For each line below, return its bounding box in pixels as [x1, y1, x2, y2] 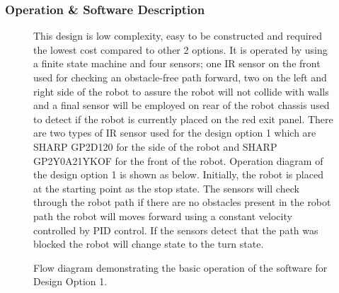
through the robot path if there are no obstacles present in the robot [33, 195, 331, 209]
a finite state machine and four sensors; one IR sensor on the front [33, 56, 321, 71]
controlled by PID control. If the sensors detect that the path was [33, 222, 318, 237]
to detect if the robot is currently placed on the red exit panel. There [33, 111, 333, 126]
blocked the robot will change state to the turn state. [33, 236, 264, 251]
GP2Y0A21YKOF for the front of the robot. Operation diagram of [33, 153, 323, 168]
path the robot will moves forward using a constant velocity [33, 208, 292, 223]
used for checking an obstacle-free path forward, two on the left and [33, 70, 327, 84]
